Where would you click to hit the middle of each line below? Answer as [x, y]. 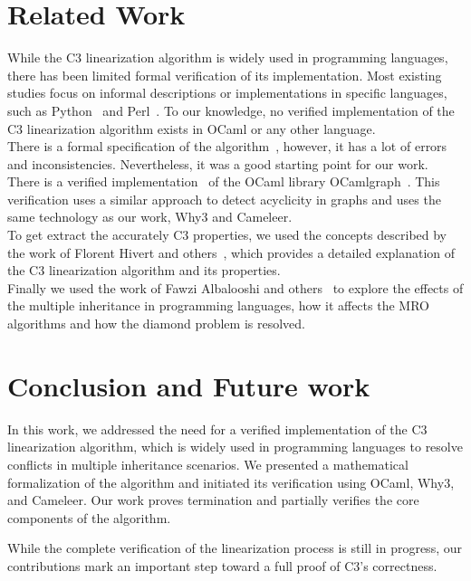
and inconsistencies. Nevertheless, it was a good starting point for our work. [218, 163]
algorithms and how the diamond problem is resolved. [156, 324]
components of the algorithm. [89, 517]
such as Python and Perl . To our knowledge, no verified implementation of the [231, 110]
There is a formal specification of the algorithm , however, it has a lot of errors [227, 146]
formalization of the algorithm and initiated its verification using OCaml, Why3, [231, 482]
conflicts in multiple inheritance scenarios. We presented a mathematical [208, 464]
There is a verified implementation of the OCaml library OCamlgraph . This [224, 181]
